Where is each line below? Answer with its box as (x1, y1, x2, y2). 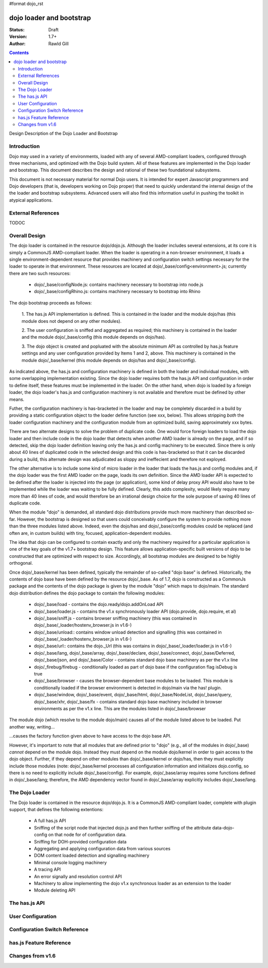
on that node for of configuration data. (48, 832, 127, 838)
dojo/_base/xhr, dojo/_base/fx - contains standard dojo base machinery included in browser (34, 698, 222, 705)
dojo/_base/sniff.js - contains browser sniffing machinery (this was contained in (34, 615, 197, 621)
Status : (9, 26, 25, 32)
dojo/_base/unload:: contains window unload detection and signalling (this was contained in (34, 629, 222, 635)
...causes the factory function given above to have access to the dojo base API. (9, 733, 171, 739)
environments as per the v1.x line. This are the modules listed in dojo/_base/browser (34, 705, 206, 711)
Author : (9, 40, 26, 47)
